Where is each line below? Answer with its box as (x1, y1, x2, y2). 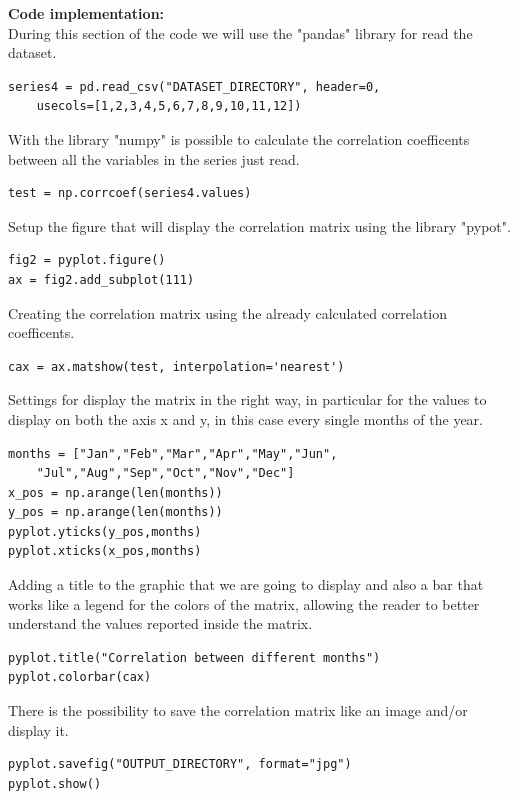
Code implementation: (8, 3, 165, 23)
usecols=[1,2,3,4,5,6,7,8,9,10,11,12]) (36, 99, 302, 114)
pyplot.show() (8, 776, 102, 791)
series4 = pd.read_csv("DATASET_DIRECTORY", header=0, (8, 79, 381, 94)
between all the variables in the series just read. (8, 148, 300, 169)
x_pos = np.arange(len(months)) (8, 485, 223, 500)
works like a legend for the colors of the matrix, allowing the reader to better (8, 593, 480, 614)
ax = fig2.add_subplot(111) (8, 272, 195, 287)
